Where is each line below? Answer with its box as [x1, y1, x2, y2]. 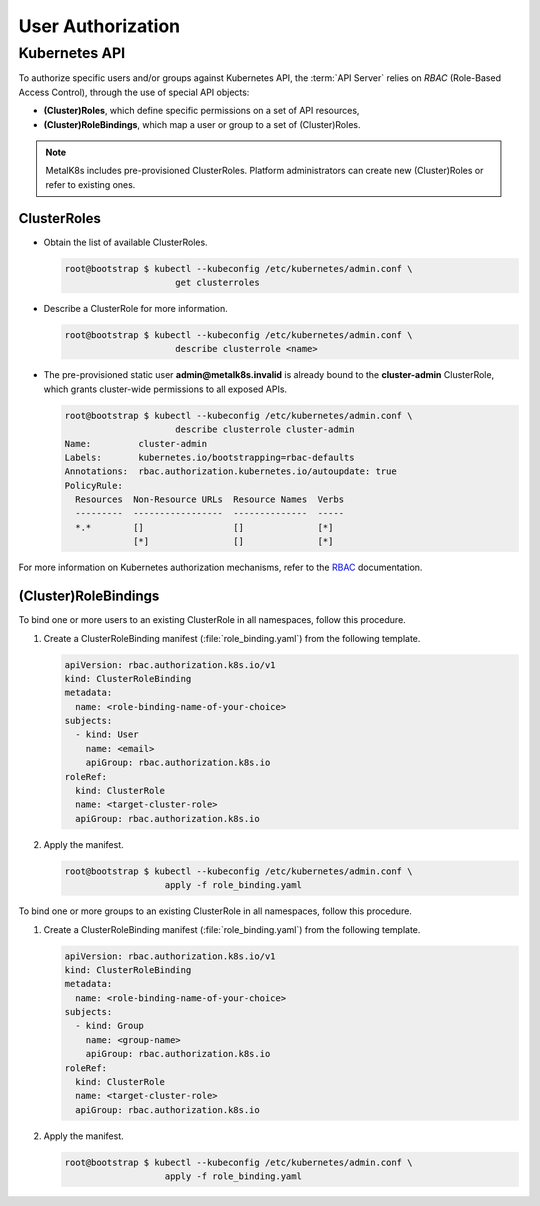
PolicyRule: [64, 480, 124, 491]
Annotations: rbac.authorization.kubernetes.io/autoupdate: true [64, 466, 397, 477]
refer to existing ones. [45, 178, 136, 190]
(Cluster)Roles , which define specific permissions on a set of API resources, [43, 105, 360, 117]
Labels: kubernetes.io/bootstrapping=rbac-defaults [64, 451, 355, 463]
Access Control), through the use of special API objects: [18, 86, 250, 98]
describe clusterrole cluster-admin [175, 424, 355, 435]
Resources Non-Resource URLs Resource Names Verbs [75, 494, 345, 505]
